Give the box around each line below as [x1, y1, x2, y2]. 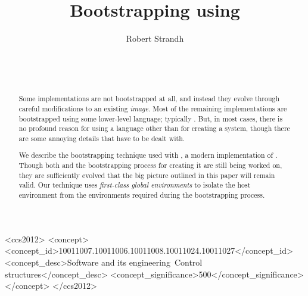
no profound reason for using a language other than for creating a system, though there [18, 123, 290, 133]
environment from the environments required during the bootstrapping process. [18, 190, 265, 200]
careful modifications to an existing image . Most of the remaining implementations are [18, 103, 287, 113]
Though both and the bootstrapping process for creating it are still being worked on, [18, 160, 282, 170]
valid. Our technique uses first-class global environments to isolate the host [18, 180, 251, 190]
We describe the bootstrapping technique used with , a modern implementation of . [18, 150, 278, 160]
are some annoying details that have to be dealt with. [18, 133, 185, 143]
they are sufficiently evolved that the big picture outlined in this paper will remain [18, 170, 275, 180]
